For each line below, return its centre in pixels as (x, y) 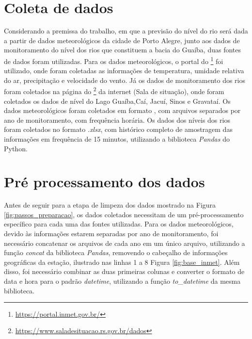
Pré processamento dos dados (104, 182)
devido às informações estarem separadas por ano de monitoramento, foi (111, 234)
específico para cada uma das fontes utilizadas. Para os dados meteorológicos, (119, 224)
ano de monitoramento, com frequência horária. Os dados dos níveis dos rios (117, 120)
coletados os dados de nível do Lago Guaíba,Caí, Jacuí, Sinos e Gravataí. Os (117, 101)
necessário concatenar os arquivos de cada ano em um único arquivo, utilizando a (125, 243)
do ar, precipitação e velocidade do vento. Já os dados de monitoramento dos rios (125, 80)
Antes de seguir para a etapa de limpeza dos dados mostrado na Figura (110, 205)
